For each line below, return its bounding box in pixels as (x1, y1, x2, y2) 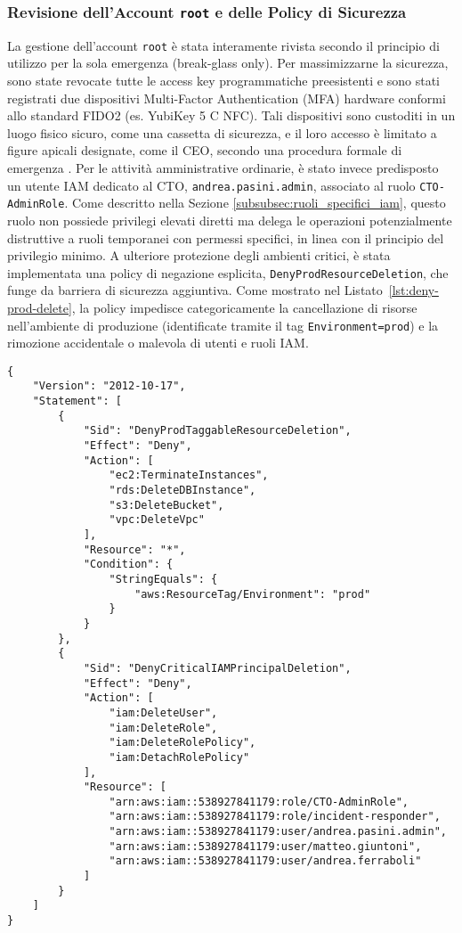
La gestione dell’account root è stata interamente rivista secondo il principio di (7, 36, 440, 54)
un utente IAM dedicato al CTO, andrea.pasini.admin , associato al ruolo (7, 176, 416, 194)
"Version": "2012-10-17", (32, 380, 186, 393)
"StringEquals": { (109, 572, 218, 585)
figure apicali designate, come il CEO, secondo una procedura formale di (7, 141, 402, 160)
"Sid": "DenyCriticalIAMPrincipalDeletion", (83, 661, 352, 675)
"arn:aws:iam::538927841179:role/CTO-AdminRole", (109, 795, 409, 808)
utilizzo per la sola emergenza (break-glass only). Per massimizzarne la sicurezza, (7, 53, 449, 72)
